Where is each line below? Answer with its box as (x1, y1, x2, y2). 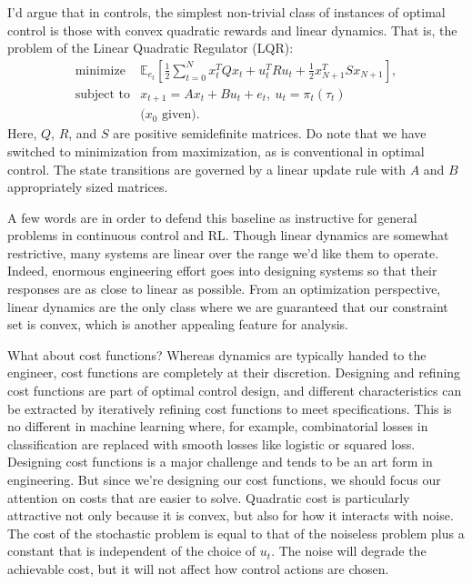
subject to (75, 87, 130, 101)
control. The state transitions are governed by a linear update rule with (7, 159, 406, 178)
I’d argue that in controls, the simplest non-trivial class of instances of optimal (7, 3, 446, 21)
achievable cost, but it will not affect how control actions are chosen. (7, 559, 389, 578)
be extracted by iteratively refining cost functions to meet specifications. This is (7, 398, 452, 418)
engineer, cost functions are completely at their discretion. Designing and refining (7, 363, 461, 382)
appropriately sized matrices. (7, 177, 168, 196)
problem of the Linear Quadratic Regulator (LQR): (7, 38, 294, 57)
